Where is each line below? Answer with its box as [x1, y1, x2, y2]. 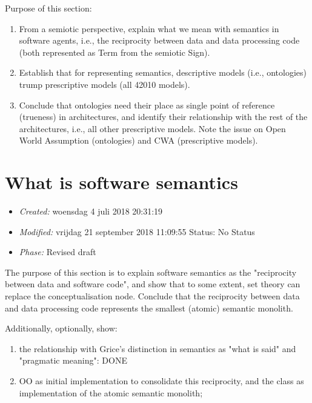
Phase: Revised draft [19, 245, 96, 258]
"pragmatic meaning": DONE [19, 354, 127, 367]
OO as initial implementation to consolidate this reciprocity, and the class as [19, 375, 304, 387]
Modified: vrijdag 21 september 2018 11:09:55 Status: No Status [19, 225, 255, 238]
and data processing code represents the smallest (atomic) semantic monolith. [5, 301, 293, 314]
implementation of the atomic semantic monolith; [19, 386, 203, 399]
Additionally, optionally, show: [5, 322, 118, 335]
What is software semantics [5, 170, 238, 195]
